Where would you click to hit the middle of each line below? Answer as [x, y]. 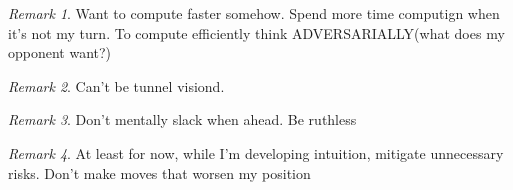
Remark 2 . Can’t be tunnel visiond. [116, 85]
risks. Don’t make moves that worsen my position [159, 172]
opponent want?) [60, 52]
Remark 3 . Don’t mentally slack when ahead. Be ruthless [182, 119]
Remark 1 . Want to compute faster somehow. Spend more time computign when [254, 13]
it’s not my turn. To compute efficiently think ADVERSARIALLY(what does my [256, 32]
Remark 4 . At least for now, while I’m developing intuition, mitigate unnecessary [256, 152]
